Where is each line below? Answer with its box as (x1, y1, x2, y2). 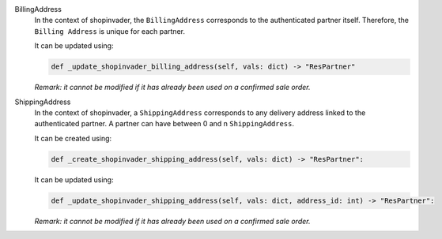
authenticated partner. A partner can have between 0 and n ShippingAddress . (34, 119, 295, 129)
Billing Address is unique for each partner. (34, 26, 186, 35)
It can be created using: (34, 133, 112, 143)
